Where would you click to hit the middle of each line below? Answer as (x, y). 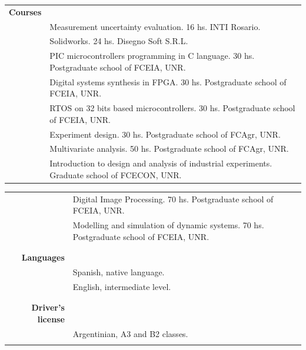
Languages (43, 257)
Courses (25, 11)
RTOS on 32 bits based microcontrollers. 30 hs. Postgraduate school (172, 108)
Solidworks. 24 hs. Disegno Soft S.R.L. (119, 41)
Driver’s (48, 307)
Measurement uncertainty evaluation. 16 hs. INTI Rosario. (155, 26)
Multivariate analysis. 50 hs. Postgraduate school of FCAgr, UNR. (169, 149)
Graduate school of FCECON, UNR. (116, 174)
